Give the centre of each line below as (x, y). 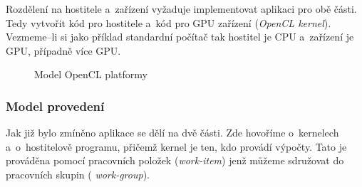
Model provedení (55, 106)
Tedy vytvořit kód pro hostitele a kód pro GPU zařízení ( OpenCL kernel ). (169, 22)
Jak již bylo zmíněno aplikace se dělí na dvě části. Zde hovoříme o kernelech (172, 133)
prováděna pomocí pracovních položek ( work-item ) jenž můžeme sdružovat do (175, 160)
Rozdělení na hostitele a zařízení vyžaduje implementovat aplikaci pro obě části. (181, 9)
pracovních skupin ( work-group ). (78, 174)
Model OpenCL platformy (91, 74)
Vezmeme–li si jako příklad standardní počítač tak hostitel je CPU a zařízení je (180, 37)
